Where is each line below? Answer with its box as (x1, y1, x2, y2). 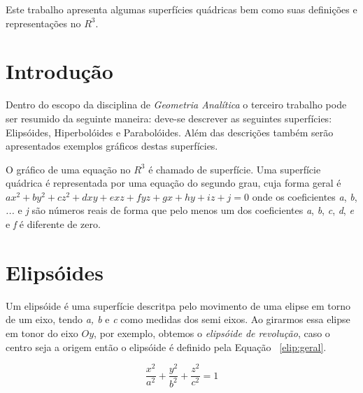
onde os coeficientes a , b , (252, 189, 357, 203)
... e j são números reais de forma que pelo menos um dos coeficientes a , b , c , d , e (6, 203, 354, 217)
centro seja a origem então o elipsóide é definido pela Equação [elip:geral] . (6, 339, 327, 354)
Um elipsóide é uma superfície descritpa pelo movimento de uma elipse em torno (6, 298, 351, 313)
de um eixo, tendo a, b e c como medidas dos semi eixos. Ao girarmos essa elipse (6, 312, 350, 327)
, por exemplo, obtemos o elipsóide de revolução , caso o (94, 325, 330, 340)
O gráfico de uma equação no (6, 162, 131, 176)
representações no (6, 15, 81, 30)
